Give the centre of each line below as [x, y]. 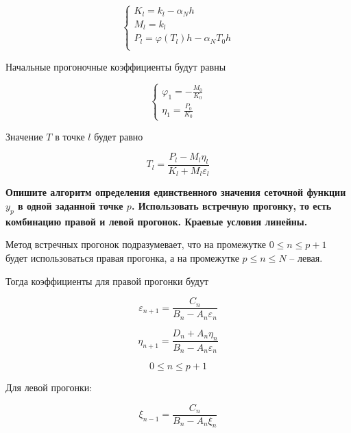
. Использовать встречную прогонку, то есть [231, 206]
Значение [24, 136]
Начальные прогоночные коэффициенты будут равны [116, 66]
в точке [70, 136]
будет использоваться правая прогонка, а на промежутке [122, 258]
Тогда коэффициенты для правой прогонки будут [107, 281]
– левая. [306, 258]
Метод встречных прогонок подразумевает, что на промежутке [136, 244]
